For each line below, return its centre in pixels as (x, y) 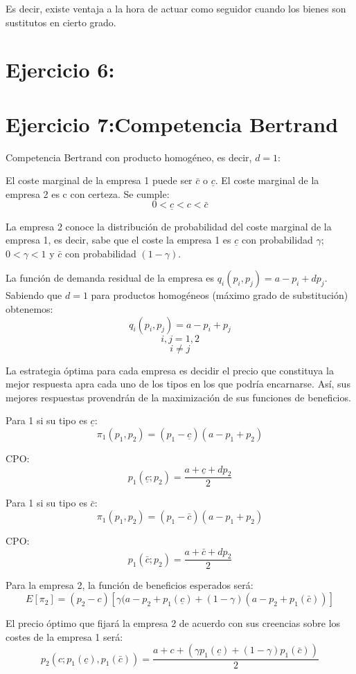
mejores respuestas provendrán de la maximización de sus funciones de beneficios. (178, 397)
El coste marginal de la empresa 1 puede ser (99, 180)
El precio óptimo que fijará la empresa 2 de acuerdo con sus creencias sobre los (173, 623)
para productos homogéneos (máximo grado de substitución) (220, 295)
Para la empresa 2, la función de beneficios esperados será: (130, 585)
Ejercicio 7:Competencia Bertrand (172, 124)
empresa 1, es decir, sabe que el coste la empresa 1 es (118, 240)
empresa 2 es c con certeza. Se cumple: (88, 193)
